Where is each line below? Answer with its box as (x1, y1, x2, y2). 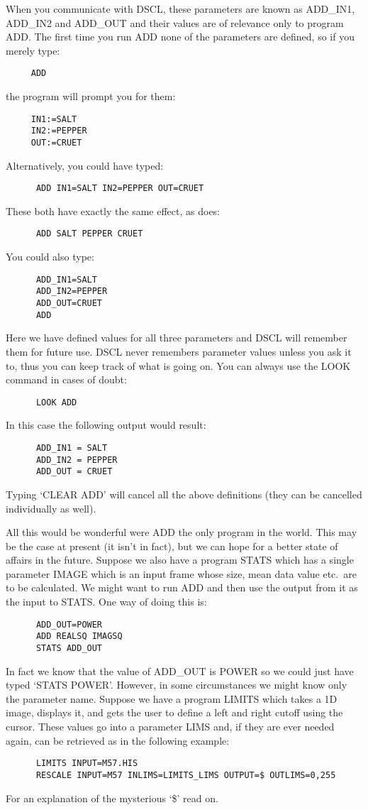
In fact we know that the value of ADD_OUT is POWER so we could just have (6, 663, 354, 678)
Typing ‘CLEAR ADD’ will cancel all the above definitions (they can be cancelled (6, 486, 362, 501)
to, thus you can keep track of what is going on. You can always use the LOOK (6, 358, 351, 373)
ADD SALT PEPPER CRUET (35, 229, 143, 239)
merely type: (6, 43, 60, 58)
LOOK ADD (35, 397, 77, 407)
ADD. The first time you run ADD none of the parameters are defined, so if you (6, 29, 355, 44)
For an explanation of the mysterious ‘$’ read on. (6, 790, 218, 805)
